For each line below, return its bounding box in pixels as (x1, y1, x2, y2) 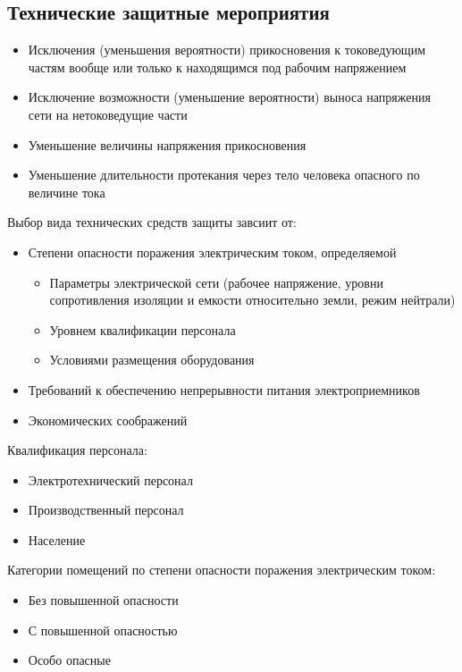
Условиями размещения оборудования (49, 350, 255, 369)
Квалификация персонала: (7, 441, 147, 459)
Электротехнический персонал (28, 470, 193, 489)
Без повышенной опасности (28, 591, 179, 609)
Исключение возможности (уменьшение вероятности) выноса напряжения (28, 88, 431, 106)
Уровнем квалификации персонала (49, 320, 236, 339)
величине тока (28, 182, 105, 201)
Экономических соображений (28, 410, 188, 429)
